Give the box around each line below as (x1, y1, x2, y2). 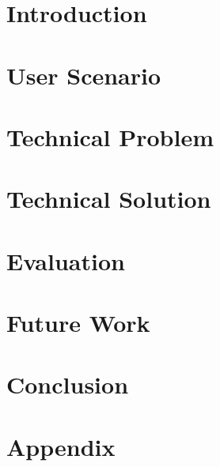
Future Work (6, 307, 150, 339)
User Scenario (6, 58, 161, 91)
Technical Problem (6, 120, 214, 153)
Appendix (6, 430, 116, 462)
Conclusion (6, 368, 129, 401)
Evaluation (6, 244, 125, 277)
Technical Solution (6, 183, 211, 215)
